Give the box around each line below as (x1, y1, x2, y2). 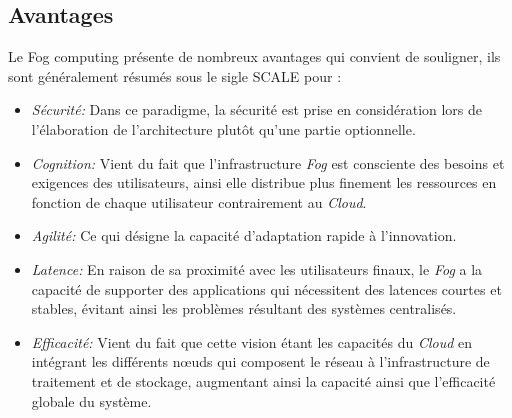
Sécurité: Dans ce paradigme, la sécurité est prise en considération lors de (31, 99, 483, 120)
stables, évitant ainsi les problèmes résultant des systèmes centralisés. (31, 298, 457, 319)
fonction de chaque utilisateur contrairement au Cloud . (31, 191, 367, 212)
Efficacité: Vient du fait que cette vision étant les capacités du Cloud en (31, 331, 473, 352)
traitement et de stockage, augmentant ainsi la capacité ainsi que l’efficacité (31, 370, 496, 391)
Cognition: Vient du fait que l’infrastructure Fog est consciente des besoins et (31, 152, 505, 173)
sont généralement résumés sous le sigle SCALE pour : (8, 65, 342, 86)
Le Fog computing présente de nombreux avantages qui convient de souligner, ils (8, 46, 501, 67)
